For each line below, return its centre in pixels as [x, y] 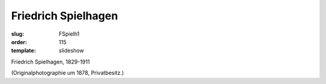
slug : [18, 34]
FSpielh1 [69, 34]
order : [19, 42]
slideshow [72, 51]
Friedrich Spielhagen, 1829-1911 [50, 62]
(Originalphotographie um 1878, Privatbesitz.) [68, 73]
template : [24, 51]
